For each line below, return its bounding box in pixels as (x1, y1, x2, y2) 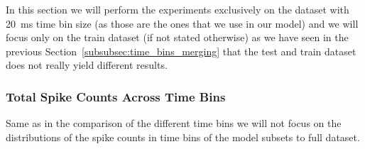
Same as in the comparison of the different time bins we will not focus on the (6, 116, 342, 131)
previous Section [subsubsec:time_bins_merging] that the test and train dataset (6, 43, 356, 58)
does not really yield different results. (6, 57, 168, 72)
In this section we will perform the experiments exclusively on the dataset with (6, 2, 349, 16)
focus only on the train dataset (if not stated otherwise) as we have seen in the (6, 30, 349, 45)
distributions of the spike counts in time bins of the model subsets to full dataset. (6, 129, 360, 144)
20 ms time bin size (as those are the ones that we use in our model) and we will (6, 16, 359, 31)
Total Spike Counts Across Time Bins (6, 87, 226, 105)
